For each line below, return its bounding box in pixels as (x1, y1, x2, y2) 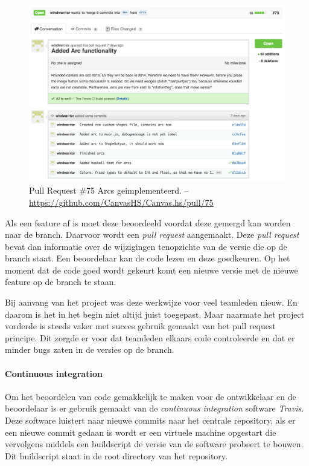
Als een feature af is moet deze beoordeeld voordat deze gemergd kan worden (5, 216, 291, 229)
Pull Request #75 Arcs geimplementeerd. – (29, 184, 189, 197)
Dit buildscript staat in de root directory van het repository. (5, 449, 228, 462)
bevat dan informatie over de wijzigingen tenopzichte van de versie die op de (5, 240, 287, 252)
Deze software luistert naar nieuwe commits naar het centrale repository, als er (5, 414, 296, 427)
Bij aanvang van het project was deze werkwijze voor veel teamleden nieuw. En (5, 296, 298, 309)
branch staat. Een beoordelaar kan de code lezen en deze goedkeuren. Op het (5, 252, 290, 264)
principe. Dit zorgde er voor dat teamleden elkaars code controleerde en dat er (5, 331, 295, 344)
